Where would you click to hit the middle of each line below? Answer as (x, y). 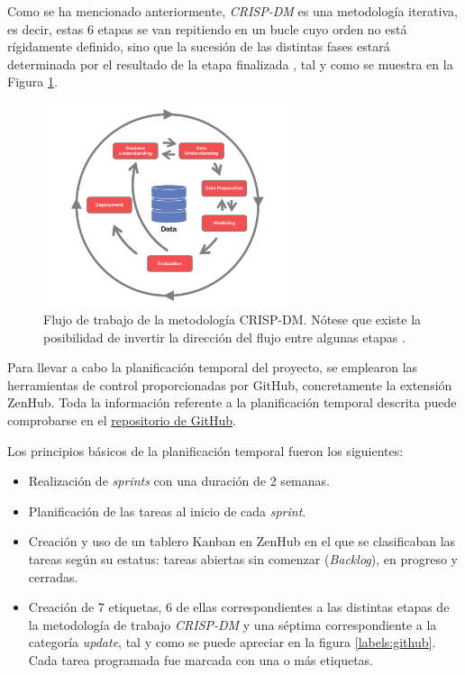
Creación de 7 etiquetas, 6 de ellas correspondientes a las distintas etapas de (239, 607)
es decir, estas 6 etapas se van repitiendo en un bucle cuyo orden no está (207, 28)
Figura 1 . (32, 82)
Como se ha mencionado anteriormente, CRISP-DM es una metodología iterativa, (232, 11)
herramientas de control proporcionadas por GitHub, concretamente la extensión (230, 384)
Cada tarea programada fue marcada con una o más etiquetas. (201, 659)
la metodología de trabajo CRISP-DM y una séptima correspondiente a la (232, 624)
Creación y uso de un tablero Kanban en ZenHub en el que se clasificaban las (242, 541)
